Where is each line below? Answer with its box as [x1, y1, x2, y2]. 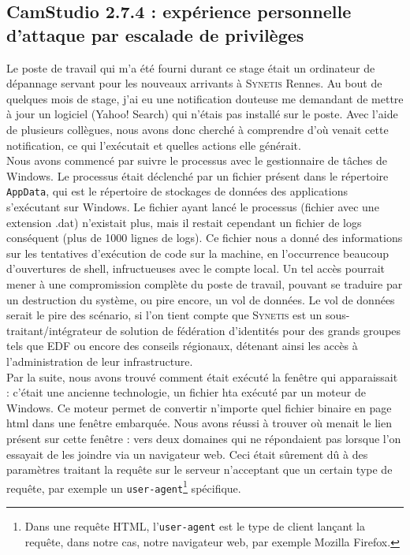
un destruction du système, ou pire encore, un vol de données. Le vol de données [6, 291, 395, 307]
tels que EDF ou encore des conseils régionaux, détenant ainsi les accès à [6, 337, 358, 354]
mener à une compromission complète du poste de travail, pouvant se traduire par [6, 275, 403, 292]
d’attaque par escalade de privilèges [6, 22, 304, 47]
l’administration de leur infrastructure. [6, 352, 193, 369]
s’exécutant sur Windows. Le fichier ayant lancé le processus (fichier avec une [6, 199, 379, 214]
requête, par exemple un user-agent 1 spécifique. [6, 477, 241, 496]
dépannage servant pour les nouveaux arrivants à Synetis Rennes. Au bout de [6, 75, 382, 91]
